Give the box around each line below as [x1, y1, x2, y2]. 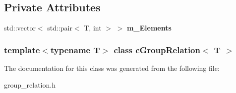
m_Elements [126, 23, 172, 33]
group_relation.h [4, 79, 56, 90]
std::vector [4, 23, 36, 33]
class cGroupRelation [114, 43, 200, 56]
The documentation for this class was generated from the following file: [4, 63, 220, 73]
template [4, 43, 40, 56]
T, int [84, 23, 102, 33]
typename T [50, 43, 100, 56]
